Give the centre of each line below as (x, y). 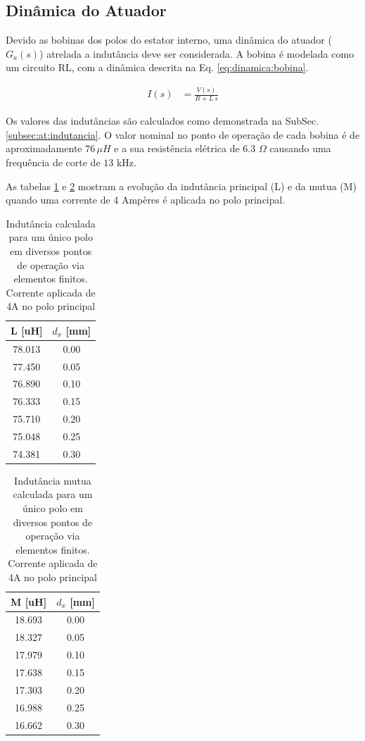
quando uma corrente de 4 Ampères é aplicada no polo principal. (146, 200)
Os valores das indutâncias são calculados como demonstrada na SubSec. (162, 121)
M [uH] (29, 601)
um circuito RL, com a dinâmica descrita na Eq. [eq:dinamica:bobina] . (157, 67)
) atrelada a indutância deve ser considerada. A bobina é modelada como (197, 53)
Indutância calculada (51, 223)
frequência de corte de (53, 162)
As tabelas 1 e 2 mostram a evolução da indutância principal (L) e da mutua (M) (181, 186)
